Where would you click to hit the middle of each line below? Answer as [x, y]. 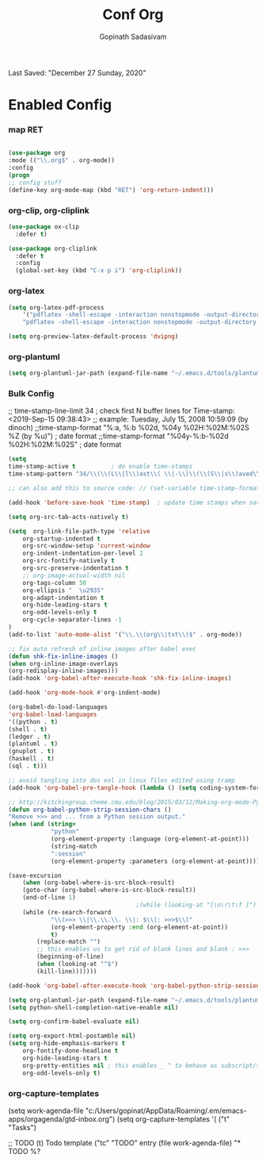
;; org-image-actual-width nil [74, 575]
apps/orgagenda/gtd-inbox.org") [62, 1119]
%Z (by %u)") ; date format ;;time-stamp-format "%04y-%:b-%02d [118, 436]
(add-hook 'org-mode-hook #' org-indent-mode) [84, 693]
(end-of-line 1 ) [49, 898]
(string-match [74, 846]
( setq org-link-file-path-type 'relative [79, 531]
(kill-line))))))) [67, 971]
